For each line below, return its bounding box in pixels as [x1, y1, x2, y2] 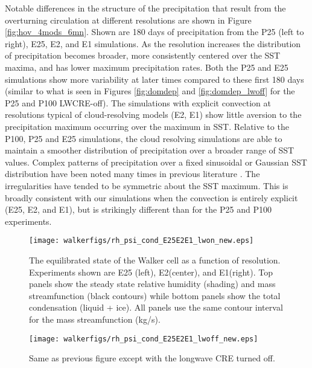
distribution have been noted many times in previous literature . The [5, 167, 260, 180]
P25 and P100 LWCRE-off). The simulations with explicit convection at [5, 96, 271, 109]
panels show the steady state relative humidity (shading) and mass [29, 277, 276, 290]
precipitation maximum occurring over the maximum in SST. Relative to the [5, 120, 289, 132]
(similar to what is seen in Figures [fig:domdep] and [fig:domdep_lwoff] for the [5, 85, 295, 97]
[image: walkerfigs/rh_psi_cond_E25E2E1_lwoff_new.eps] [29, 334, 258, 343]
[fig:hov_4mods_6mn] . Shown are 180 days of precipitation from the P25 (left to [5, 25, 304, 38]
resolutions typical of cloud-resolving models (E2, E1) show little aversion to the [5, 108, 302, 121]
